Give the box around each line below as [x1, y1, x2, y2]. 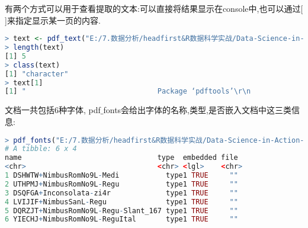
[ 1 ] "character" [5, 69, 69, 78]
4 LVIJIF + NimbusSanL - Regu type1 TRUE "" [5, 197, 238, 206]
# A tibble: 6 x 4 [5, 144, 77, 153]
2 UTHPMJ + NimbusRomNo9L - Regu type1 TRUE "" [5, 179, 238, 188]
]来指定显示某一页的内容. [5, 14, 101, 26]
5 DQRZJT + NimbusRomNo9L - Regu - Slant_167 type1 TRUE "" [5, 206, 238, 215]
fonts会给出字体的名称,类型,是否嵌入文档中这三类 [103, 104, 291, 116]
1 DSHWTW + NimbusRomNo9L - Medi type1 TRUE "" [5, 171, 238, 179]
